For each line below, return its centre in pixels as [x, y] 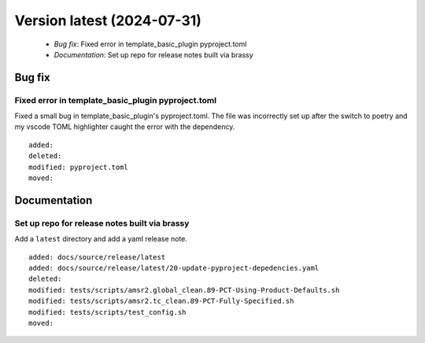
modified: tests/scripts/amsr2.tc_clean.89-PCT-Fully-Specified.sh [161, 301]
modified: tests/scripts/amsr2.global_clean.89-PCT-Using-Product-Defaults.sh [184, 290]
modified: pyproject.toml [79, 167]
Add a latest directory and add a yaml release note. [101, 239]
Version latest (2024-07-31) [108, 20]
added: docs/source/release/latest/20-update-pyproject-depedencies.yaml [174, 268]
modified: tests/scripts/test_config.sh [107, 312]
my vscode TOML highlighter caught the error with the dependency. [125, 127]
